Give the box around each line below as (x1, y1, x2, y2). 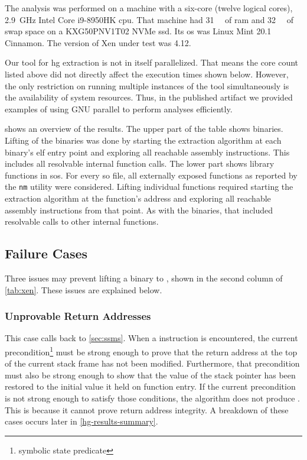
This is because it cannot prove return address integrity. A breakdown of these (5, 403, 289, 416)
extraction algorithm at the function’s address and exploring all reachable (5, 192, 271, 204)
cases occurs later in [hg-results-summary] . (5, 415, 158, 427)
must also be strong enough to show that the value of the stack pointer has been (5, 368, 296, 381)
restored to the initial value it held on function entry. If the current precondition (5, 380, 296, 393)
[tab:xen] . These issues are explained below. (5, 283, 162, 296)
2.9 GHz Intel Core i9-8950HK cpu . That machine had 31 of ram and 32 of (5, 13, 294, 25)
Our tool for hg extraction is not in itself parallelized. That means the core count (5, 56, 299, 69)
